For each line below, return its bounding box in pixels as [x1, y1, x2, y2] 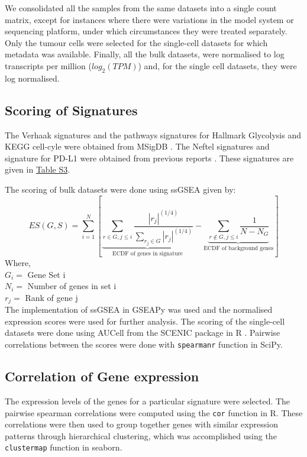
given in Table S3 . [5, 163, 70, 176]
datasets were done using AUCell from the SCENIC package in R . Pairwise [5, 326, 280, 339]
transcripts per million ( [5, 59, 92, 72]
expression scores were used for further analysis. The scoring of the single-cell [5, 315, 285, 327]
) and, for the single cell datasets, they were [138, 59, 297, 72]
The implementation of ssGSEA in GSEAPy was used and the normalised [5, 303, 273, 316]
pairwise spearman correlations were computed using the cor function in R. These [5, 406, 303, 419]
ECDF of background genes [203, 245, 274, 251]
